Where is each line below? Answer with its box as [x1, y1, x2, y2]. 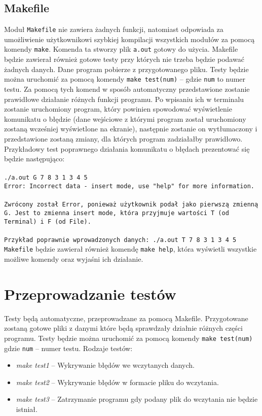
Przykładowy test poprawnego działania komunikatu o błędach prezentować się [4, 143, 250, 154]
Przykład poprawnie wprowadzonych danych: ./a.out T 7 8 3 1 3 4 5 [4, 236, 237, 244]
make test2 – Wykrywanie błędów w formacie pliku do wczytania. [16, 376, 219, 387]
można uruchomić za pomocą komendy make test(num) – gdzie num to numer [4, 74, 246, 84]
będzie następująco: [4, 153, 65, 164]
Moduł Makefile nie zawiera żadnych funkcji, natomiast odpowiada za [4, 24, 223, 34]
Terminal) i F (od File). [4, 218, 91, 225]
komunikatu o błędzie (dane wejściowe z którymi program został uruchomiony [4, 113, 246, 124]
